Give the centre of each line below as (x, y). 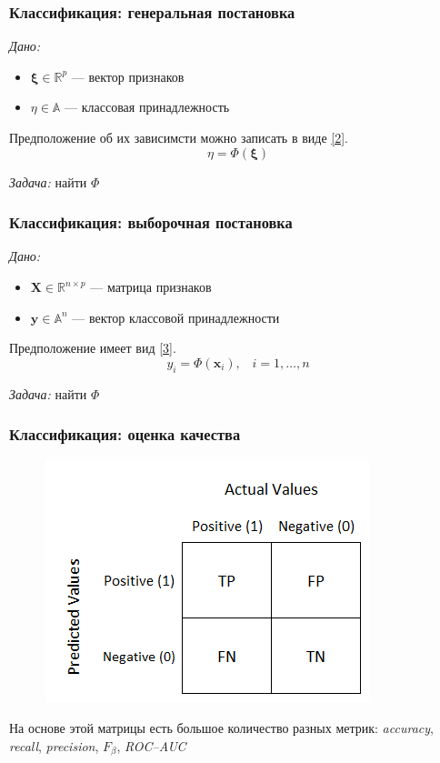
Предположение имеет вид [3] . (93, 348)
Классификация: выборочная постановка (151, 222)
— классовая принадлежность (147, 107)
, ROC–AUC (151, 745)
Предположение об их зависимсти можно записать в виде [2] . (179, 137)
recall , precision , (54, 745)
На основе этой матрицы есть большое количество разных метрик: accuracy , (221, 727)
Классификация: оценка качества (125, 434)
